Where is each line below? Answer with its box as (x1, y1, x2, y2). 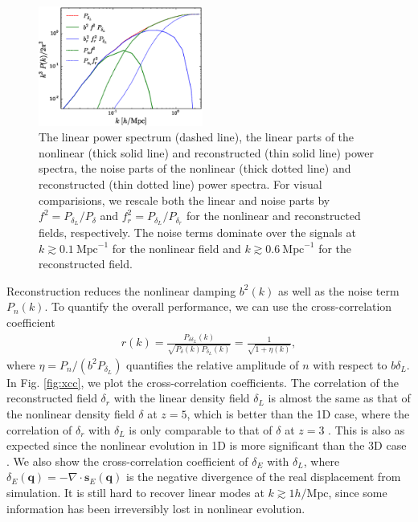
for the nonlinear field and (112, 239, 241, 256)
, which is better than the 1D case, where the (186, 405, 410, 422)
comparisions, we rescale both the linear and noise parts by (39, 191, 330, 208)
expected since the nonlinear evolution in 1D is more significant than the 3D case (6, 437, 407, 454)
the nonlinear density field (6, 405, 135, 422)
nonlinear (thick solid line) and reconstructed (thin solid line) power (39, 144, 374, 161)
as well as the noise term (277, 282, 400, 299)
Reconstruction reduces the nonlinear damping (6, 282, 236, 299)
